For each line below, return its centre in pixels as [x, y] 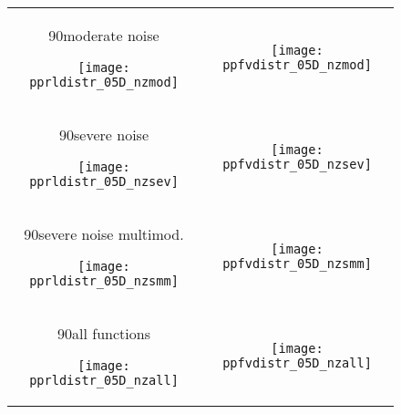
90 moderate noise [104, 35]
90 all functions [104, 333]
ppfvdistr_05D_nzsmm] [297, 263]
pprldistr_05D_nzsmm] [104, 281]
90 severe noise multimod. [104, 234]
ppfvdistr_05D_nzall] [297, 362]
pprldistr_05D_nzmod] [104, 82]
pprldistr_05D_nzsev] [104, 181]
